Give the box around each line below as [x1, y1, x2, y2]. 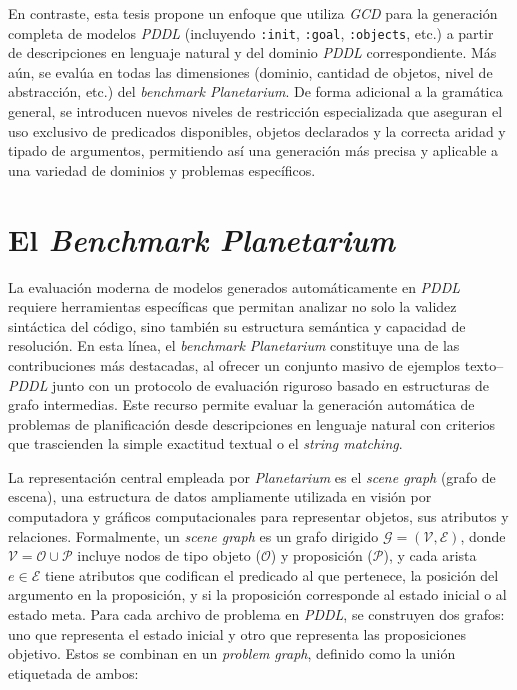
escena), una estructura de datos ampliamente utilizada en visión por [8, 486, 432, 507]
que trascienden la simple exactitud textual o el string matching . [8, 433, 403, 454]
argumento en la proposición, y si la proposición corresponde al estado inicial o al [8, 584, 507, 605]
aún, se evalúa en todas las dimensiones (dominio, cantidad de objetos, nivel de [8, 61, 493, 82]
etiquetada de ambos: [8, 662, 139, 683]
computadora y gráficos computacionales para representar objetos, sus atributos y [8, 506, 509, 527]
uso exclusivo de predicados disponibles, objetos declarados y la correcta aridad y [8, 120, 506, 141]
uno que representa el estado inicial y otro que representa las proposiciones [8, 623, 467, 644]
